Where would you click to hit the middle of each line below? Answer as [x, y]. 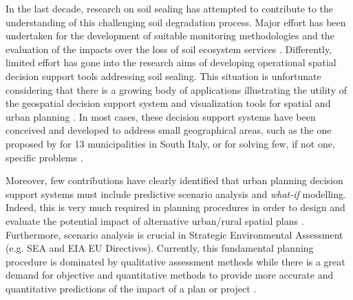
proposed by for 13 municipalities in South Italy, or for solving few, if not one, [170, 143]
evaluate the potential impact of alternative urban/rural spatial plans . [155, 220]
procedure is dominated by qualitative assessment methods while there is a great [175, 261]
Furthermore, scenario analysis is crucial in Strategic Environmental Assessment [174, 234]
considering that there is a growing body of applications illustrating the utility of [176, 89]
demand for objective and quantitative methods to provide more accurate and [170, 275]
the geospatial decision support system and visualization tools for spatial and [168, 103]
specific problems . [44, 157]
